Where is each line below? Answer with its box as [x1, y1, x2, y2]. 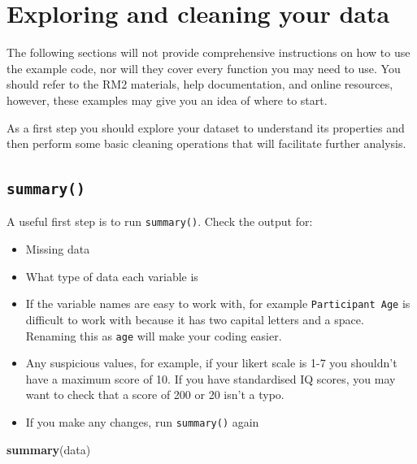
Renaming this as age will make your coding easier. [25, 327, 282, 344]
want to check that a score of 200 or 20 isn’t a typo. [25, 386, 285, 403]
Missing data [25, 241, 90, 258]
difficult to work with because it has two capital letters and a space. [25, 310, 364, 327]
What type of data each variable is [25, 267, 198, 284]
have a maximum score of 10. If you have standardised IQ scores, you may [25, 370, 396, 387]
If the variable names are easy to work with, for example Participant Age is [25, 295, 410, 312]
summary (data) [7, 440, 91, 457]
